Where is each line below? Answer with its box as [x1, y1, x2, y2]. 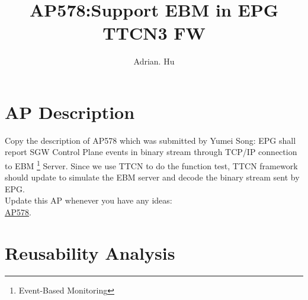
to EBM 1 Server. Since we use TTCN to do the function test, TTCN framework [5, 158, 298, 172]
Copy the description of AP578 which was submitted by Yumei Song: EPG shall [5, 134, 296, 146]
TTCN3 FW [102, 21, 206, 45]
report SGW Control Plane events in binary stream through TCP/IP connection [5, 146, 297, 158]
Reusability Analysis [5, 240, 175, 264]
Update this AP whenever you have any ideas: [5, 194, 172, 207]
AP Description [5, 99, 135, 124]
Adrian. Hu [133, 55, 175, 67]
